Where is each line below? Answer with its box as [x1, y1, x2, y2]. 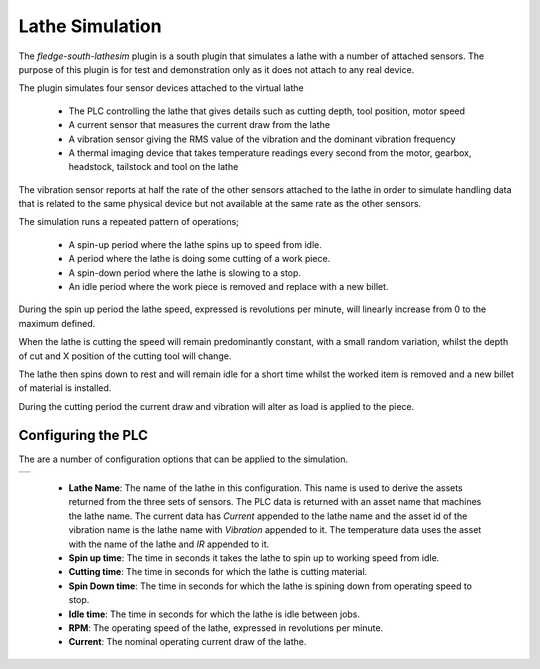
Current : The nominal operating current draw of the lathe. [68, 636, 307, 648]
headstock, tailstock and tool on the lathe [68, 161, 239, 173]
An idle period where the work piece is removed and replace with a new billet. [68, 281, 389, 293]
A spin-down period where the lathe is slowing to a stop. [68, 266, 302, 279]
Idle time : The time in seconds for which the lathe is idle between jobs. [68, 608, 360, 620]
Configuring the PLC [18, 426, 149, 444]
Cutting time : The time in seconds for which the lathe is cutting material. [68, 566, 368, 578]
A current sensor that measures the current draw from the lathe [68, 119, 330, 131]
